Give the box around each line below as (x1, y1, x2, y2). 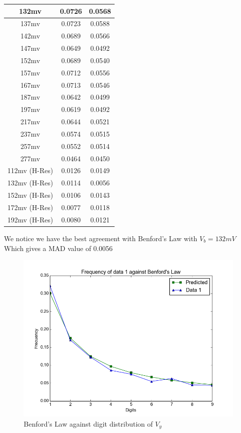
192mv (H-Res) (7, 214, 53, 224)
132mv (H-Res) (7, 178, 53, 188)
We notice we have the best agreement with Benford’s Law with (4, 233, 198, 243)
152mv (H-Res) (7, 190, 53, 200)
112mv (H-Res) (7, 165, 53, 176)
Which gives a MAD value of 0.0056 (4, 243, 113, 253)
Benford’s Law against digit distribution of (24, 418, 153, 429)
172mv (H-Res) (7, 202, 53, 212)
